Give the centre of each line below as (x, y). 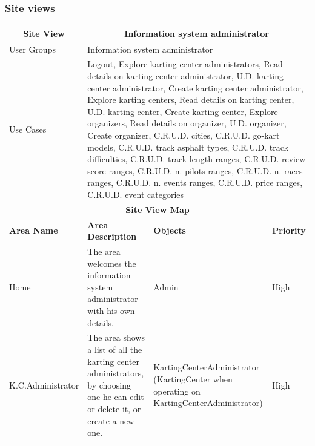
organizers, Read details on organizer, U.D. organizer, (187, 123)
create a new (111, 420)
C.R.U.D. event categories (136, 194)
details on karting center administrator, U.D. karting (186, 76)
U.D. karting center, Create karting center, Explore (183, 111)
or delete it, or (114, 409)
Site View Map (157, 209)
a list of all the (115, 349)
